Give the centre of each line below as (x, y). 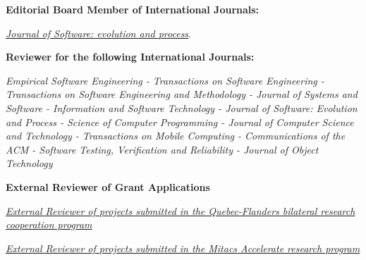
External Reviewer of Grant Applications (108, 186)
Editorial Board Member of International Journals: (133, 9)
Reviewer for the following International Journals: (130, 57)
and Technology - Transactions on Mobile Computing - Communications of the (176, 136)
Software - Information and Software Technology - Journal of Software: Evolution (182, 107)
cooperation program (49, 224)
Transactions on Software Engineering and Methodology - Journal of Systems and (182, 94)
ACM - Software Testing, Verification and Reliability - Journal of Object (162, 149)
